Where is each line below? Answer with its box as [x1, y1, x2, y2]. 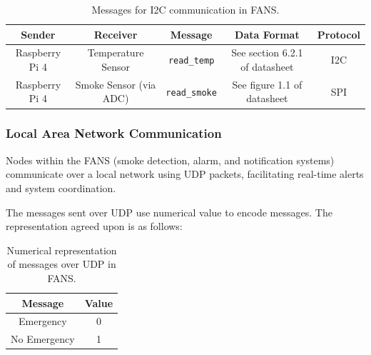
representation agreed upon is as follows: [6, 219, 183, 234]
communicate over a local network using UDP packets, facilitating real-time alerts [6, 166, 364, 181]
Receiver [93, 26, 138, 41]
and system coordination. [6, 180, 116, 195]
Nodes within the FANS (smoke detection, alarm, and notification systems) [6, 152, 335, 167]
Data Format [235, 26, 300, 41]
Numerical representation [6, 242, 117, 257]
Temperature [87, 45, 144, 60]
